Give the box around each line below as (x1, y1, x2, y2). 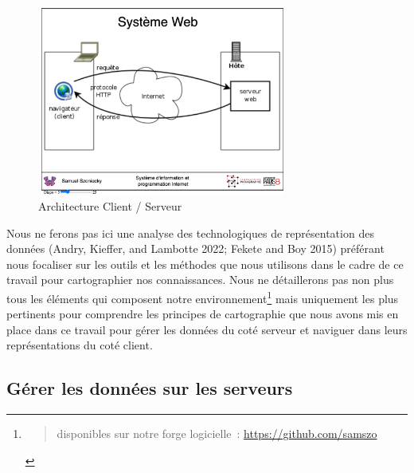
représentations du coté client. (6, 337, 153, 353)
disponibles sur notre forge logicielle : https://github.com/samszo (57, 425, 377, 442)
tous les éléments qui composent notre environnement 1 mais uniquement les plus (6, 287, 399, 306)
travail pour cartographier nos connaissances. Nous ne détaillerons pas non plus (6, 271, 394, 288)
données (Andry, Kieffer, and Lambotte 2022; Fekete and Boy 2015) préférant (6, 240, 385, 257)
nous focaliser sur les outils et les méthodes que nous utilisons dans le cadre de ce (6, 255, 404, 272)
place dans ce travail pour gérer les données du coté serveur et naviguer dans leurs (6, 321, 408, 337)
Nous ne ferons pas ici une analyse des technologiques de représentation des (6, 224, 374, 241)
